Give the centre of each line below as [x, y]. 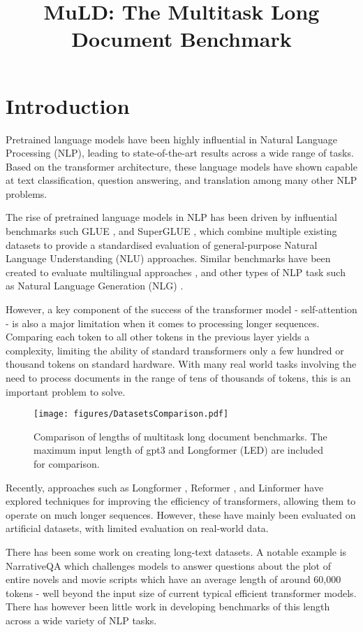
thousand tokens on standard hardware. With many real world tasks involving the [181, 364]
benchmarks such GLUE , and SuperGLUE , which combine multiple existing [171, 231]
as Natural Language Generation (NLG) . [95, 286]
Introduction [68, 105]
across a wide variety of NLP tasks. [81, 620]
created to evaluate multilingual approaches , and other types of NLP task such [176, 272]
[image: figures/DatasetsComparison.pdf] [131, 414]
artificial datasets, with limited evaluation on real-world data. [137, 528]
